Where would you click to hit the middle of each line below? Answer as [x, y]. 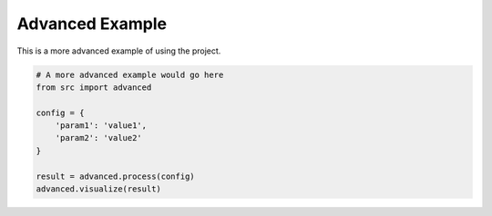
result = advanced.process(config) [115, 176]
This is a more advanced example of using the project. [119, 51]
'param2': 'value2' [99, 138]
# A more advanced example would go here [130, 74]
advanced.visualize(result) [98, 189]
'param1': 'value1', [101, 126]
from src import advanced [94, 87]
